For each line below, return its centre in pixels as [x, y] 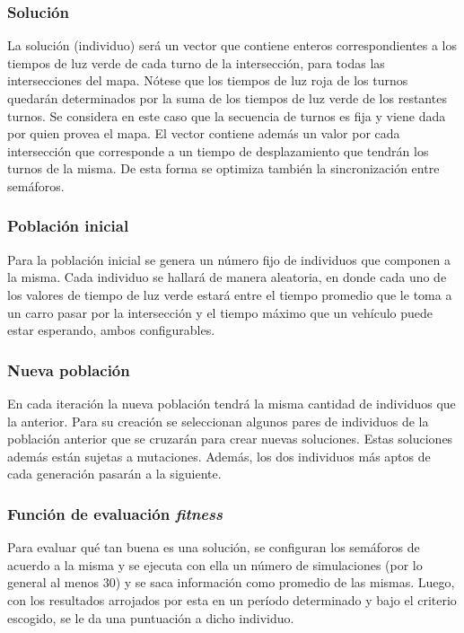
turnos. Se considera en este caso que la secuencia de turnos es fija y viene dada [227, 115]
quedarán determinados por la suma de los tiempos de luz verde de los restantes [227, 98]
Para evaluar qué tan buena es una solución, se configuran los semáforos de [214, 547]
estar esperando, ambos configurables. [111, 330]
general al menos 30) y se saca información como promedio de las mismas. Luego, [231, 582]
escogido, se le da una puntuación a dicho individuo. [151, 617]
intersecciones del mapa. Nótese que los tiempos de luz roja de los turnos [208, 80]
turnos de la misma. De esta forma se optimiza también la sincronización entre [223, 168]
